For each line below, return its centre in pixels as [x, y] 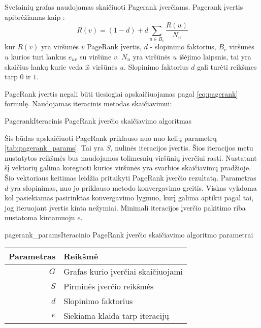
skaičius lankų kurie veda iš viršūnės [61, 66]
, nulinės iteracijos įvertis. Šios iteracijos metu [182, 148]
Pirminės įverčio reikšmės [109, 286]
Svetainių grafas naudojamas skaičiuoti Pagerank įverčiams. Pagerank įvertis [124, 7]
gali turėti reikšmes [227, 66]
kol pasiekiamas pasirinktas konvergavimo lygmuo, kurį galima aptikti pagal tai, [129, 198]
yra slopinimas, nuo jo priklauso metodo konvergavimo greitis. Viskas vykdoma [134, 187]
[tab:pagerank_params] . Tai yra [54, 148]
